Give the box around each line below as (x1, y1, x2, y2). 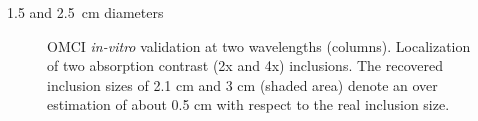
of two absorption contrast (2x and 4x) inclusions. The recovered (47, 55, 443, 76)
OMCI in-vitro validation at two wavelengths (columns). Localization (47, 35, 471, 56)
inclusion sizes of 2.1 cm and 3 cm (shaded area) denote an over (47, 74, 438, 95)
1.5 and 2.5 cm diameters (7, 2, 164, 22)
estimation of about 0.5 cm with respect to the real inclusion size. (47, 94, 450, 115)
